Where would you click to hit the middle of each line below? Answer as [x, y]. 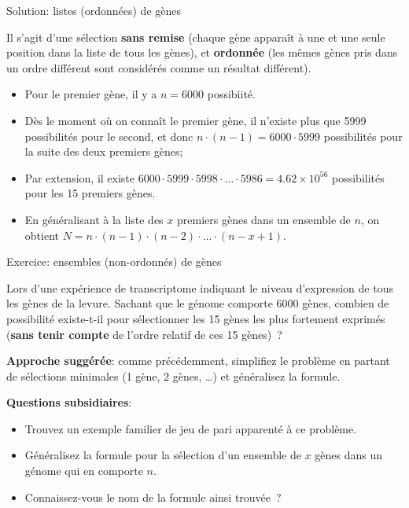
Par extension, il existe [80, 177]
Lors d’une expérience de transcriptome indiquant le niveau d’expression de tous [200, 287]
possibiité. [231, 94]
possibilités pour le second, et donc [109, 136]
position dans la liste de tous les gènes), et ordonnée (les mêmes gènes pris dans [202, 52]
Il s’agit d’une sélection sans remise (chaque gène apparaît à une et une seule [196, 37]
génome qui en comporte [84, 471]
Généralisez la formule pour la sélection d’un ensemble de [163, 455]
